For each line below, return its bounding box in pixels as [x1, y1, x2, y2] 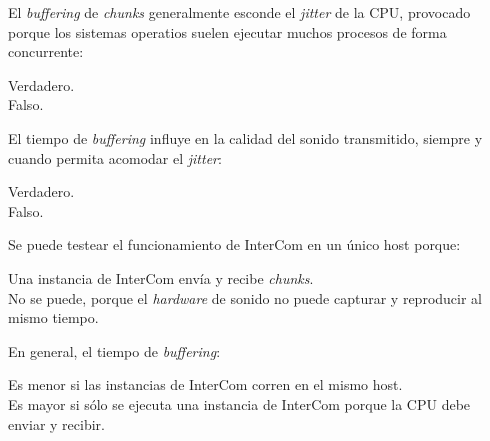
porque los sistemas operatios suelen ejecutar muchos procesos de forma [8, 21, 447, 42]
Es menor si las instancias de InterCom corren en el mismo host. [8, 374, 403, 395]
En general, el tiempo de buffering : [8, 340, 221, 361]
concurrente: [8, 41, 84, 62]
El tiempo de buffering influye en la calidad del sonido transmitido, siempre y [8, 127, 483, 148]
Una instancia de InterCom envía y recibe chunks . [8, 267, 314, 288]
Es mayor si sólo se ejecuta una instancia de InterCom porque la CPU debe [8, 393, 471, 414]
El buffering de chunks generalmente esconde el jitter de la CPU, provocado [8, 2, 471, 22]
